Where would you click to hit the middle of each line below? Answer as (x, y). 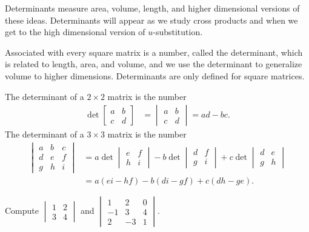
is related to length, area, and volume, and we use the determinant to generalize (154, 64)
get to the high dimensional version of (75, 32)
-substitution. (178, 32)
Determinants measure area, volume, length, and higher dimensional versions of (152, 8)
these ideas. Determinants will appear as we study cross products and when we (151, 20)
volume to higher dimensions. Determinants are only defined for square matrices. (155, 75)
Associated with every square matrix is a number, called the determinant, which (154, 52)
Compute (22, 210)
